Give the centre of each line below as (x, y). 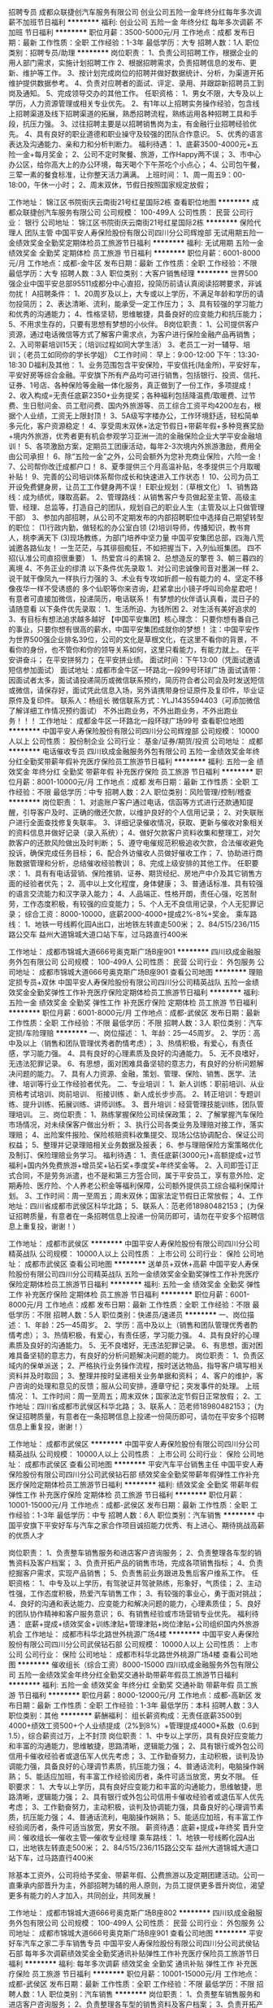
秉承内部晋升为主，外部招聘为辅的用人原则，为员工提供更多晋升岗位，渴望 (140, 1885)
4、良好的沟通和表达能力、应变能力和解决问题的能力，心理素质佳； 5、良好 (135, 1604)
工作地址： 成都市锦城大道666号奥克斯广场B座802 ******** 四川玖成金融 (132, 1913)
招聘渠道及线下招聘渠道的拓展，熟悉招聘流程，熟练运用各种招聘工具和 (132, 113)
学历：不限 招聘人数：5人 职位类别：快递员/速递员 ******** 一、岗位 (131, 1315)
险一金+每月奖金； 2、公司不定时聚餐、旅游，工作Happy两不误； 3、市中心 (135, 154)
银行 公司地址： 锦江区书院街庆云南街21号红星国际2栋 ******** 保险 (139, 223)
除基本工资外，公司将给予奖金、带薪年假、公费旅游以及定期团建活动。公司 (133, 1875)
